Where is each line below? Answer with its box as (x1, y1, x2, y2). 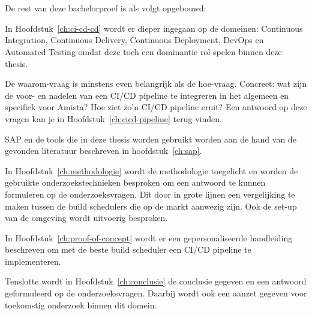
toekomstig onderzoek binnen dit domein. (5, 298, 157, 311)
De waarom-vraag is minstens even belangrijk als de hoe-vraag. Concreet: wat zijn (5, 77, 307, 90)
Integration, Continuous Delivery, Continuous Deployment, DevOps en (5, 34, 264, 46)
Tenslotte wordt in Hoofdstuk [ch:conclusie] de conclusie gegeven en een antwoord (5, 275, 307, 287)
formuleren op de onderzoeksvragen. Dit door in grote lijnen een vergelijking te (5, 187, 295, 200)
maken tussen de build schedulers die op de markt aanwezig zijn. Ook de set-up (5, 199, 297, 212)
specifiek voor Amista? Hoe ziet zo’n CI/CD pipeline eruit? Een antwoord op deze (5, 101, 307, 113)
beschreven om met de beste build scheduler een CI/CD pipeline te (5, 243, 251, 256)
